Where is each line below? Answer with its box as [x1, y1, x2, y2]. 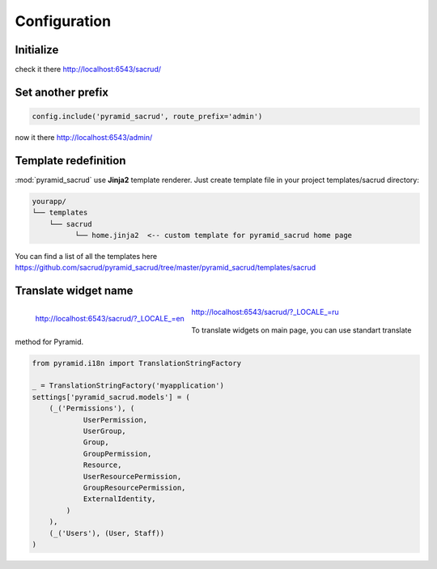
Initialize [15, 43, 59, 57]
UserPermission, [83, 415, 148, 424]
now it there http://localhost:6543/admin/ [15, 133, 153, 142]
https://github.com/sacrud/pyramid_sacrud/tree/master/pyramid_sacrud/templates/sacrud [15, 263, 316, 273]
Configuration [15, 12, 112, 30]
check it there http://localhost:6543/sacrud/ [15, 65, 162, 74]
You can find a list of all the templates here [15, 252, 158, 261]
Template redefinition [15, 154, 126, 168]
